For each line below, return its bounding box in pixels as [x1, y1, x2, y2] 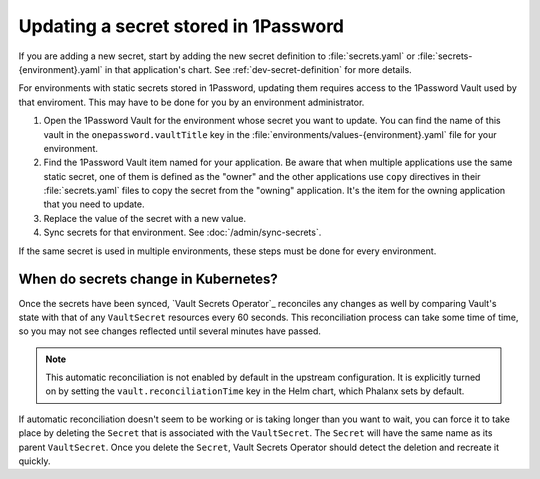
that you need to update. [43, 198, 145, 210]
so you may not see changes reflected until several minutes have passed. [18, 325, 322, 337]
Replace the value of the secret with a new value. [43, 212, 247, 224]
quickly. [18, 455, 51, 467]
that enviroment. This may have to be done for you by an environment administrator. [18, 96, 365, 108]
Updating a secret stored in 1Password [18, 15, 345, 37]
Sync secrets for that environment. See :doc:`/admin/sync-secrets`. [43, 226, 322, 239]
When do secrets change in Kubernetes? [18, 271, 279, 288]
